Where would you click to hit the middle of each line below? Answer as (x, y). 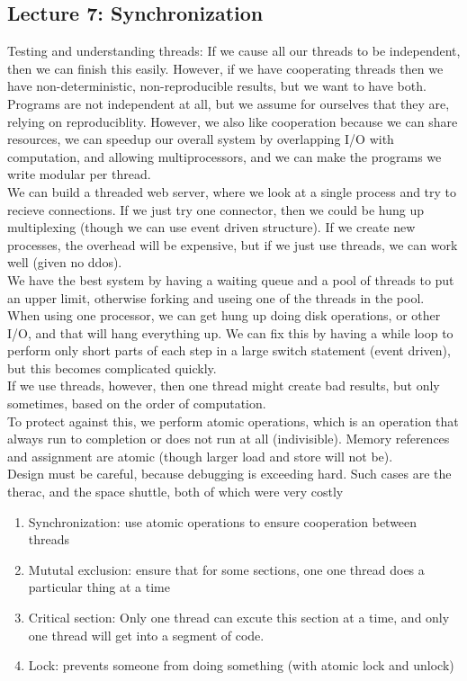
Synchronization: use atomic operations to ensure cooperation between (223, 521)
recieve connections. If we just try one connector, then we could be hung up (216, 209)
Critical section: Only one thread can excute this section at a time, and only (239, 618)
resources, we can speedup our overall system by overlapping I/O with (201, 139)
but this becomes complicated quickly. (112, 367)
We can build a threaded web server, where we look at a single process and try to (232, 191)
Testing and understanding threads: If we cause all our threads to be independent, (234, 51)
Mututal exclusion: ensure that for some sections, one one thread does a (226, 569)
